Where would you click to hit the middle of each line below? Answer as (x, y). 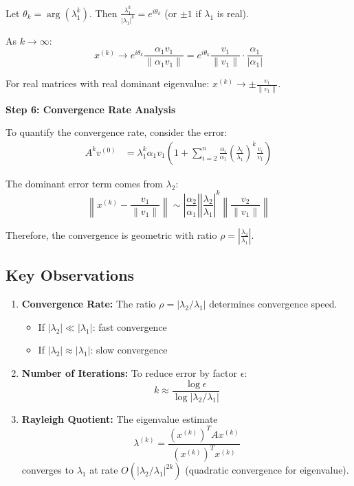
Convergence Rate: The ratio (89, 304)
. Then (103, 13)
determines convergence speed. (273, 304)
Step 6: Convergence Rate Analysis (91, 109)
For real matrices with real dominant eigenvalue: (108, 83)
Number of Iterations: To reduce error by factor (130, 372)
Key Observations (70, 275)
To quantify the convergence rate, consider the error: (117, 132)
